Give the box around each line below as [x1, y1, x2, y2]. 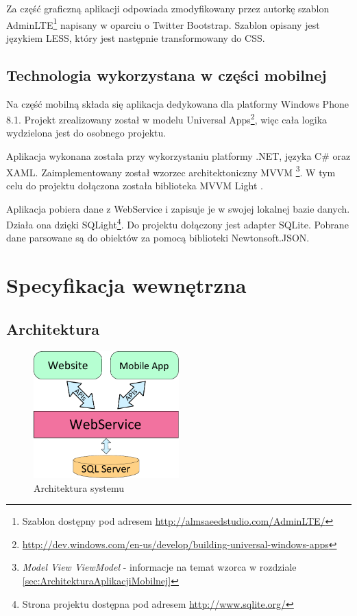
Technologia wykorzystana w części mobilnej [6, 64, 327, 85]
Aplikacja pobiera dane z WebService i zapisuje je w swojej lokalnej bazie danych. [6, 201, 350, 215]
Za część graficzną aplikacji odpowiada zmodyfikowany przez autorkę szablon [6, 1, 330, 15]
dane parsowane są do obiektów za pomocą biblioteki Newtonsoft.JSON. [6, 230, 310, 245]
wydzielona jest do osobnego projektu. [6, 126, 167, 140]
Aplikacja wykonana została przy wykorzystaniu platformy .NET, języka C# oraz [6, 149, 351, 163]
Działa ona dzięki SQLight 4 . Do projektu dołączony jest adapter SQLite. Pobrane [6, 215, 349, 231]
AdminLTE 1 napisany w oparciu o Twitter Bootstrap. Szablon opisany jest [6, 15, 320, 32]
